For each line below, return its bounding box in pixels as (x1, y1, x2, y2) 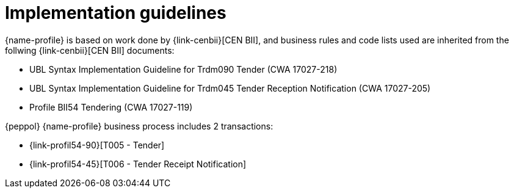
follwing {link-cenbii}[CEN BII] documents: (5, 45, 175, 56)
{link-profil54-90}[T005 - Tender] (29, 139, 165, 150)
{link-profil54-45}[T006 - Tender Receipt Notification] (29, 158, 247, 169)
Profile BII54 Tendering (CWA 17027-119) (29, 101, 193, 112)
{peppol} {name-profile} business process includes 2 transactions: (5, 120, 273, 131)
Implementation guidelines (5, 2, 226, 23)
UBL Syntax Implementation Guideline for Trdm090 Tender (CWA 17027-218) (29, 64, 338, 75)
